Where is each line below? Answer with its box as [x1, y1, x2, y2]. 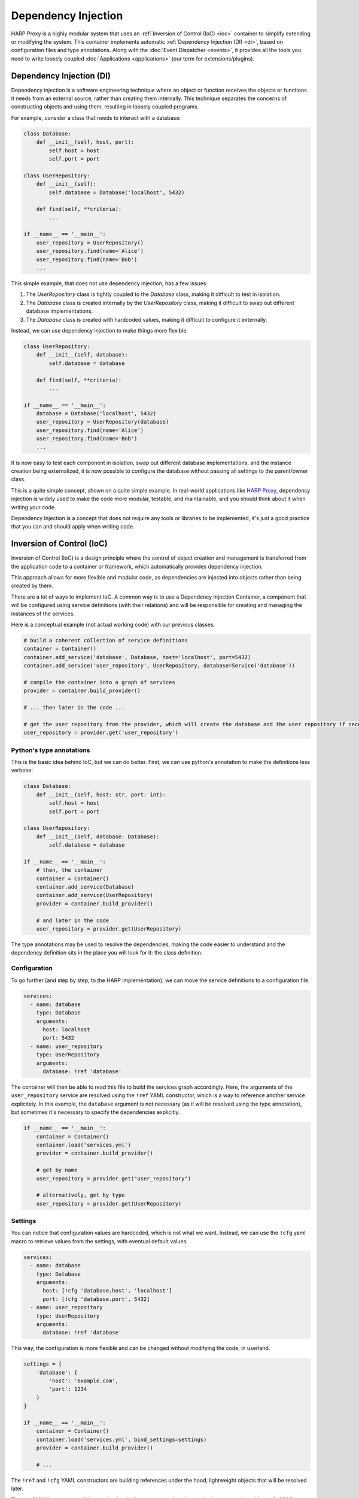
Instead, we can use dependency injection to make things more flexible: [11, 327, 188, 334]
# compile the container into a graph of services [23, 679, 176, 685]
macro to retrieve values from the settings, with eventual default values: [11, 1237, 188, 1245]
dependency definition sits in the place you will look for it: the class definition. [11, 949, 203, 956]
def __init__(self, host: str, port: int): [36, 791, 166, 798]
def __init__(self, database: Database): [36, 833, 160, 840]
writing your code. [11, 503, 56, 511]
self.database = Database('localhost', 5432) [48, 189, 185, 196]
